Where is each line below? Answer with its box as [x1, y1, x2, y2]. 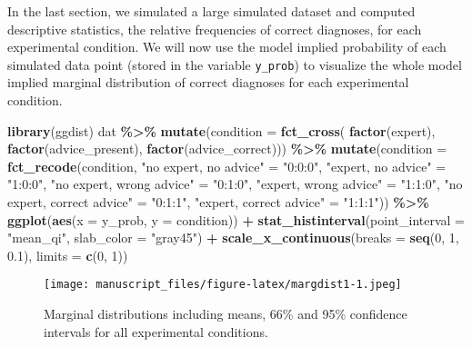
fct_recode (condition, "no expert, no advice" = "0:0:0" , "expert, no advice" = [7, 156, 447, 175]
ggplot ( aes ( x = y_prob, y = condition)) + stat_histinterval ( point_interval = [7, 210, 465, 229]
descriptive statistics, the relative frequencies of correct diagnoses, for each [7, 19, 422, 38]
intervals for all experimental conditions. [44, 322, 268, 341]
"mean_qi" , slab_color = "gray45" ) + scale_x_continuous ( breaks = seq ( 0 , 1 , [7, 228, 459, 247]
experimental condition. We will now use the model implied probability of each [7, 37, 447, 56]
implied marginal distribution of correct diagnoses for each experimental [7, 73, 409, 92]
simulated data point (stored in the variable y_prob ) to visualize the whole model [7, 55, 462, 74]
